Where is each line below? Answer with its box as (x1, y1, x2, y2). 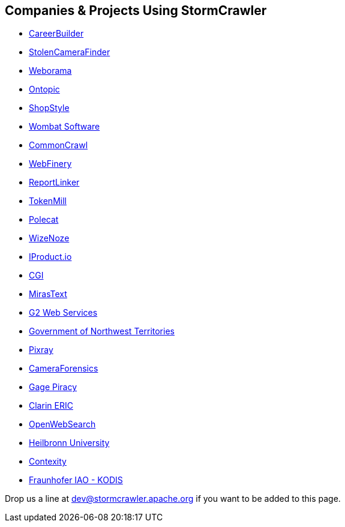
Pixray (29, 345, 53, 355)
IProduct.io (29, 251, 72, 262)
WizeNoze (29, 233, 70, 244)
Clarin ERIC (29, 400, 73, 411)
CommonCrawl (29, 140, 88, 151)
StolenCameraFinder (29, 47, 110, 58)
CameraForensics (29, 363, 98, 374)
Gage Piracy (29, 382, 77, 393)
